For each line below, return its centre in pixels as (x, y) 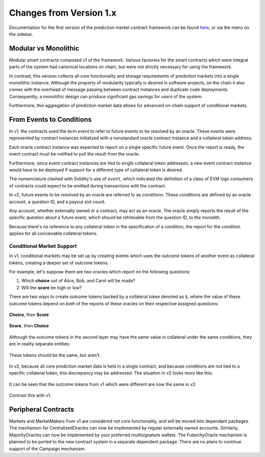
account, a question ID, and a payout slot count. (57, 202)
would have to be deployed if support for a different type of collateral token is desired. (96, 170)
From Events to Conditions (50, 120)
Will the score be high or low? (52, 288)
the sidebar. (21, 34)
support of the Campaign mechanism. (47, 449)
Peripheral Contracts (42, 409)
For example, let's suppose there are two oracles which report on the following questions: (100, 272)
